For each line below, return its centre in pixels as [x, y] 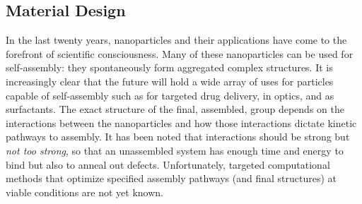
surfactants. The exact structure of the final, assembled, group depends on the [175, 109]
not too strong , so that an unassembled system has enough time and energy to [175, 150]
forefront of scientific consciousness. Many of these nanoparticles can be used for [180, 53]
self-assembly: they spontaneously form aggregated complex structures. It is [169, 67]
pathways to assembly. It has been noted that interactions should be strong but [178, 137]
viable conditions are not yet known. [84, 192]
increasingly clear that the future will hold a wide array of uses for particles [170, 81]
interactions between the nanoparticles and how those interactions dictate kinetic [181, 122]
